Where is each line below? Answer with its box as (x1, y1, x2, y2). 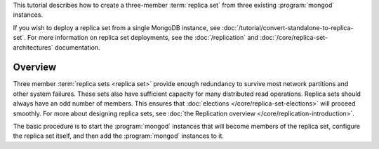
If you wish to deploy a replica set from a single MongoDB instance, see (13, 23, 221, 31)
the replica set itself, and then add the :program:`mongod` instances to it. (13, 132, 225, 140)
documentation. (55, 43, 101, 52)
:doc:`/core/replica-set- (260, 34, 328, 42)
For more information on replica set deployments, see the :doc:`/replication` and (27, 34, 259, 42)
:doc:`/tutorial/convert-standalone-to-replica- (222, 23, 354, 31)
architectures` (13, 43, 54, 52)
